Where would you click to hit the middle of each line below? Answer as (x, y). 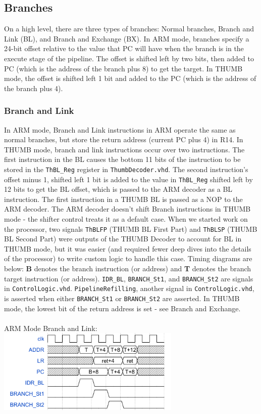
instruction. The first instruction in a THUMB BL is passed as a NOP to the (123, 199)
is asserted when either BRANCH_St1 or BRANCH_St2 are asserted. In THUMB (122, 298)
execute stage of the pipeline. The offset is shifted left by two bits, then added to (129, 58)
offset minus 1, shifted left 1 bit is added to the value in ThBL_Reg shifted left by (128, 179)
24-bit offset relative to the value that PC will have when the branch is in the (124, 48)
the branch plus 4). (34, 88)
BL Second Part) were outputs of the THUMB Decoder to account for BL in (123, 239)
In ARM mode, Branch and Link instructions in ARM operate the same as (120, 129)
